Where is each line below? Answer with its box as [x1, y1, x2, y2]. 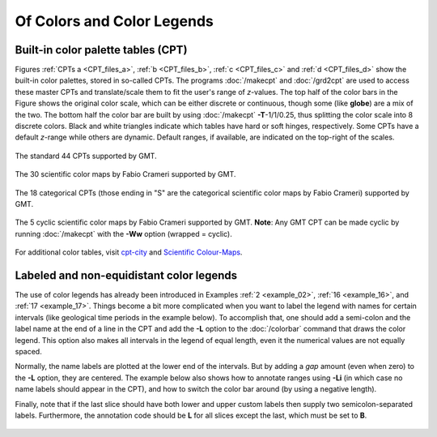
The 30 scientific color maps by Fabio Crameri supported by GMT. [15, 169, 236, 179]
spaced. [15, 347, 42, 356]
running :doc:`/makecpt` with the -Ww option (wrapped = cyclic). [15, 229, 232, 238]
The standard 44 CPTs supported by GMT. [15, 151, 157, 161]
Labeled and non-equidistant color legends [15, 268, 238, 282]
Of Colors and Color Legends [15, 12, 214, 30]
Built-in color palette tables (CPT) [15, 43, 188, 57]
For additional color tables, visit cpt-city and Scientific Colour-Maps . [15, 247, 243, 257]
